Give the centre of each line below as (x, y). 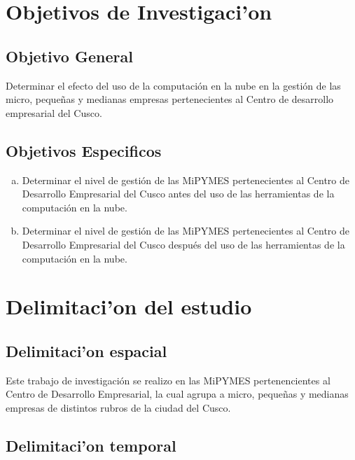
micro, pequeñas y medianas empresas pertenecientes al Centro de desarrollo (170, 99)
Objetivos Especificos (84, 150)
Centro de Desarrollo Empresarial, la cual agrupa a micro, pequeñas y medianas (177, 394)
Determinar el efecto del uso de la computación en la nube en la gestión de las (173, 85)
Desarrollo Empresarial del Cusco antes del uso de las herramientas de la (178, 194)
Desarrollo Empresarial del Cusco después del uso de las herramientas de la (183, 244)
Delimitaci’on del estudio (129, 306)
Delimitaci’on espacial (86, 350)
